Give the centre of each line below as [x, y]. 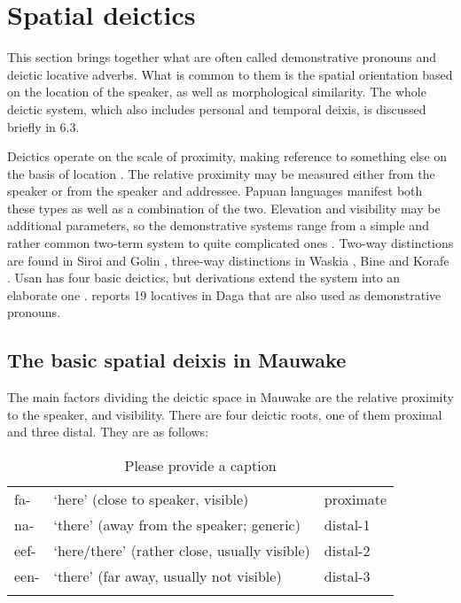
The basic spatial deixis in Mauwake [177, 360]
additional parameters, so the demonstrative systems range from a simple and [218, 225]
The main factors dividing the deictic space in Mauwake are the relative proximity [230, 397]
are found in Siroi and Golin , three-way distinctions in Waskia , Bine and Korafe [228, 260]
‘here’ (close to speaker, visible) [151, 499]
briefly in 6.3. [43, 126]
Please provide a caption [200, 466]
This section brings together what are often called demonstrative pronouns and [222, 57]
